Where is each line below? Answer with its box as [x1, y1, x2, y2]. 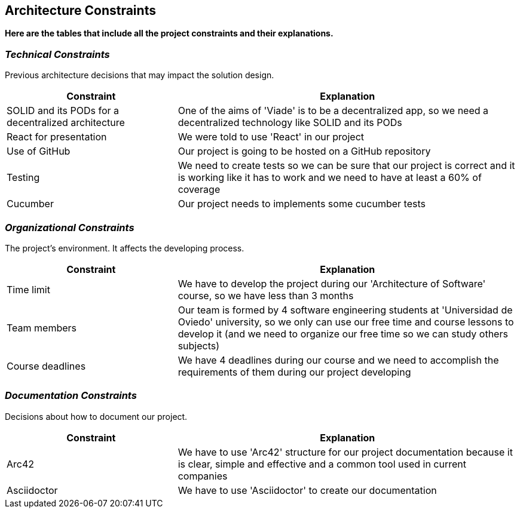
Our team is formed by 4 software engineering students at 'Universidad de [178, 303, 513, 316]
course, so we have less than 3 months [178, 289, 354, 302]
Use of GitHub [7, 145, 71, 158]
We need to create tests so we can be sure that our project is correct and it [178, 159, 515, 172]
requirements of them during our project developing [178, 365, 411, 378]
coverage [178, 183, 221, 196]
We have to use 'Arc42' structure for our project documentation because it [178, 446, 513, 458]
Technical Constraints [5, 48, 110, 60]
